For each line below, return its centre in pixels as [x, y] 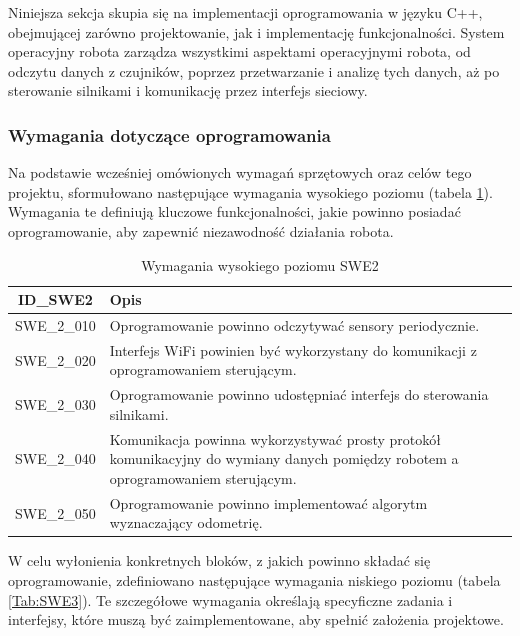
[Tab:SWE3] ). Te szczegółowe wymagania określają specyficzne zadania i [230, 599]
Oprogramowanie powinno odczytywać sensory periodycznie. [294, 325]
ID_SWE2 [55, 299]
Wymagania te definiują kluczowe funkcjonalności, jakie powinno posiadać [234, 211]
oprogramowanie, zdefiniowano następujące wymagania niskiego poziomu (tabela [254, 580]
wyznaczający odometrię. [186, 522]
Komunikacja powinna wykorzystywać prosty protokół [275, 438]
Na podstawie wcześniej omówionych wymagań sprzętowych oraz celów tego [240, 172]
